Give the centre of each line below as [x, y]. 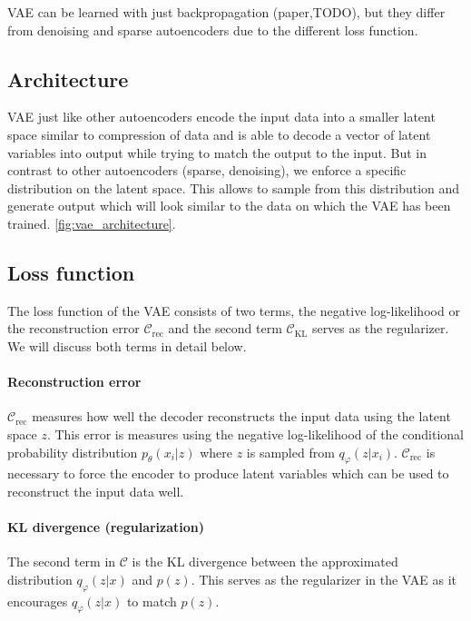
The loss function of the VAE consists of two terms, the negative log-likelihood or [234, 310]
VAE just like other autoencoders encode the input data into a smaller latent [221, 117]
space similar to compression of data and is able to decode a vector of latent [219, 134]
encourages [38, 601]
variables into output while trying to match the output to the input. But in [217, 152]
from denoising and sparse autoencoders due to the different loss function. [213, 30]
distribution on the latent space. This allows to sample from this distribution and [234, 187]
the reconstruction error [74, 328]
